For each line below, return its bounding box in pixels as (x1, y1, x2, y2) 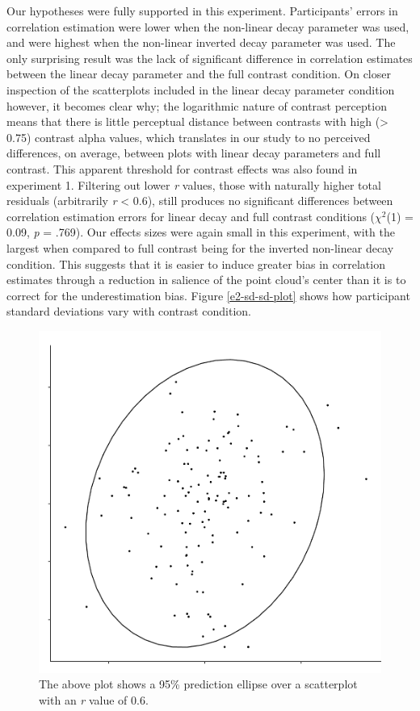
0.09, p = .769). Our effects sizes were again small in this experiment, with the (6, 224, 395, 240)
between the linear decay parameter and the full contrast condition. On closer (6, 65, 391, 82)
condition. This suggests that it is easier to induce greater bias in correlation (6, 255, 385, 272)
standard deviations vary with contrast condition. (6, 303, 251, 320)
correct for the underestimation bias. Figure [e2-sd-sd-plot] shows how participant (6, 286, 410, 303)
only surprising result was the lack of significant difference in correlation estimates (6, 49, 413, 66)
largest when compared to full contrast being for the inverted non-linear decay (6, 239, 394, 256)
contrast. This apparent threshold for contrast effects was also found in (6, 160, 358, 177)
